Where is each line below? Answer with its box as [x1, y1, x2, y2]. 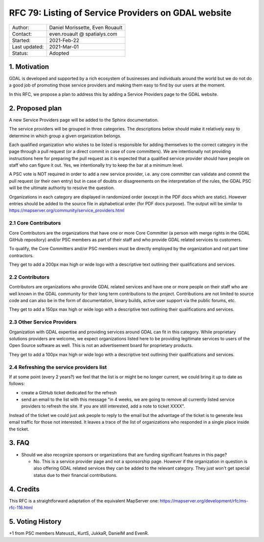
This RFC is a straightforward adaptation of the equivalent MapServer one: [9, 498, 159, 503]
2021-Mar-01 [49, 43, 79, 50]
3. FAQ [9, 439, 29, 447]
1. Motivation [9, 63, 49, 71]
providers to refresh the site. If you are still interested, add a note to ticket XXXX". [21, 403, 185, 409]
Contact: [12, 30, 32, 37]
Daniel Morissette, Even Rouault [49, 24, 123, 31]
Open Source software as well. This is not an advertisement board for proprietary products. [9, 343, 193, 348]
